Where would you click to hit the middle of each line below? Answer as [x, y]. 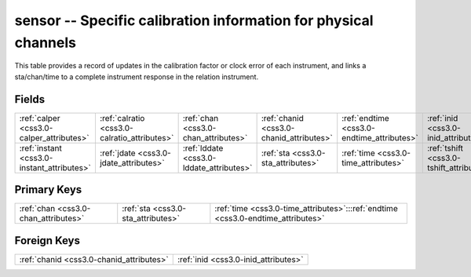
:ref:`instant [40, 148]
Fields [30, 99]
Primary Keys [48, 190]
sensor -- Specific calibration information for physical [194, 20]
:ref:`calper [40, 118]
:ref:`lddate [203, 148]
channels [45, 42]
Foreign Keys [47, 241]
